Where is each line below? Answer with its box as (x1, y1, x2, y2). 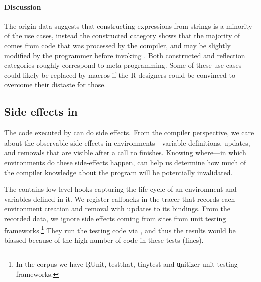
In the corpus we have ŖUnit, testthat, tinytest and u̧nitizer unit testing (16, 259, 238, 269)
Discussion (4, 1, 41, 12)
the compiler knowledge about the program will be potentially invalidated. (4, 167, 233, 177)
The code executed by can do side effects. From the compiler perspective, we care (4, 127, 254, 138)
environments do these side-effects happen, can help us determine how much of (4, 157, 246, 167)
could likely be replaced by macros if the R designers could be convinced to (4, 69, 235, 80)
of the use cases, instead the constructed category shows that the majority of (4, 30, 240, 41)
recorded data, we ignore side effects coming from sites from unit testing (4, 213, 226, 223)
